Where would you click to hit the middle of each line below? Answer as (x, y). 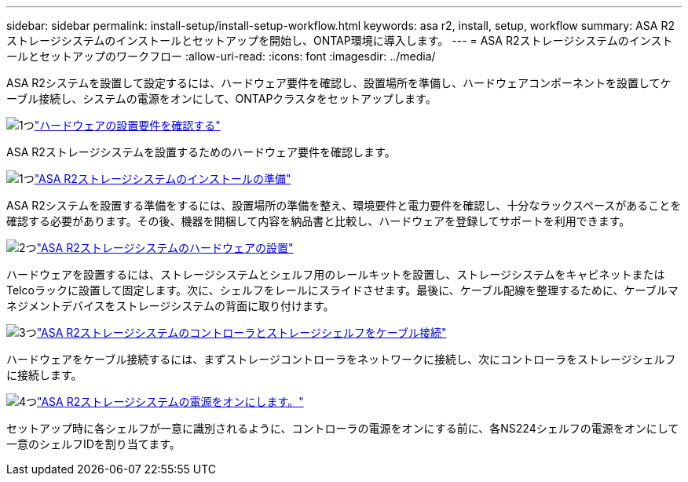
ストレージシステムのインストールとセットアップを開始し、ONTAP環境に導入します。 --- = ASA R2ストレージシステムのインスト (340, 40)
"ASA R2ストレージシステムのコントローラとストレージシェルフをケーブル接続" (242, 332)
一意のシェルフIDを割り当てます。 (93, 444)
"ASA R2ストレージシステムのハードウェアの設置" (165, 248)
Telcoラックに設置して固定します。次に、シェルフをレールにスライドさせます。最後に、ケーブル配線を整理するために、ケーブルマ (342, 290)
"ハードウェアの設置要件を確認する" (127, 125)
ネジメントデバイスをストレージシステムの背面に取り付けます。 (170, 306)
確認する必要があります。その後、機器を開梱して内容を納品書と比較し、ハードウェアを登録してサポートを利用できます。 (318, 221)
